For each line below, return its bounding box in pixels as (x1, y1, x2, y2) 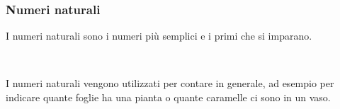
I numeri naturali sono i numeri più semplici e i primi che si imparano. (6, 28, 312, 43)
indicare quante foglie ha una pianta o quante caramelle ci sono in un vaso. (6, 90, 331, 104)
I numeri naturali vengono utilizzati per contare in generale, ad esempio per (6, 76, 334, 91)
